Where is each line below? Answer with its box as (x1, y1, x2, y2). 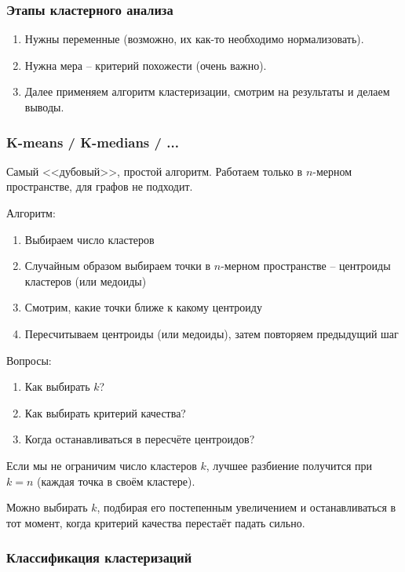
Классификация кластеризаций (6, 548, 192, 567)
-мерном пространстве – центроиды (221, 257, 391, 274)
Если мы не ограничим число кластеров (6, 457, 197, 473)
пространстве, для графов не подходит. (6, 178, 193, 195)
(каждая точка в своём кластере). (37, 472, 195, 489)
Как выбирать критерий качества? (24, 404, 186, 421)
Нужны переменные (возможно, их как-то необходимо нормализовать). (24, 31, 364, 47)
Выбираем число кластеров (24, 231, 155, 247)
